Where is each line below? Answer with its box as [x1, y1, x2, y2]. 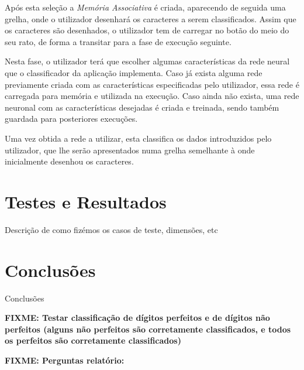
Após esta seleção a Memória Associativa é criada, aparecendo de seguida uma [5, 1, 286, 13]
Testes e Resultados [5, 189, 167, 213]
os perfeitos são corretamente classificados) [5, 334, 181, 347]
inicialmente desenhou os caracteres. [5, 155, 134, 167]
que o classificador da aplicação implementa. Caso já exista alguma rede [5, 66, 262, 78]
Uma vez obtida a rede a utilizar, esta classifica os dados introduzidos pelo [5, 132, 272, 144]
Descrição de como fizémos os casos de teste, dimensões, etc [5, 223, 218, 235]
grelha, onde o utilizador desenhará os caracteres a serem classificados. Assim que [5, 12, 296, 25]
